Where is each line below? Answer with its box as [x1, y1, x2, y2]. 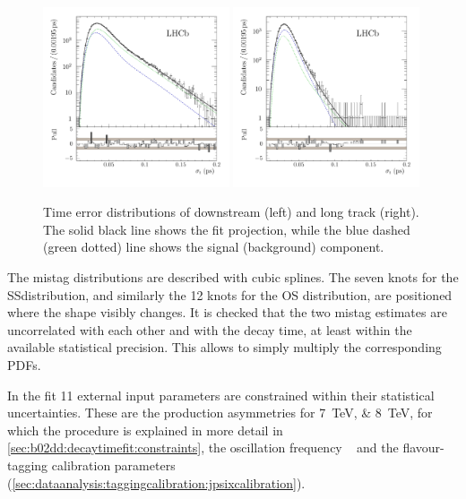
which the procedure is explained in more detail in [7, 420, 283, 439]
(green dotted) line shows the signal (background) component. [43, 237, 384, 256]
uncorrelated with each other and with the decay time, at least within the [7, 320, 412, 339]
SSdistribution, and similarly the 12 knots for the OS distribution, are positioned [7, 285, 453, 304]
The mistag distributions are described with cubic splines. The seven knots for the [7, 268, 459, 287]
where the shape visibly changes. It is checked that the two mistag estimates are [7, 303, 447, 322]
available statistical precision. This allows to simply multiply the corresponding [7, 338, 442, 357]
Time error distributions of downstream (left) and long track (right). [43, 202, 419, 221]
